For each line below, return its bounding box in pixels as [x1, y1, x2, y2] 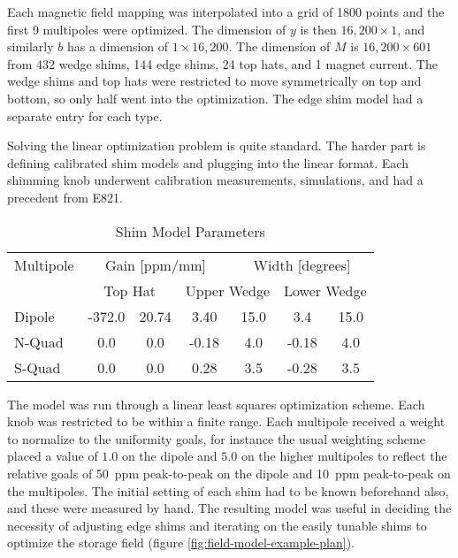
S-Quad [14, 356, 61, 378]
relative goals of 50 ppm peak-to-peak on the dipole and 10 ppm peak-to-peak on [7, 463, 451, 482]
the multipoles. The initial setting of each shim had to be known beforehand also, [7, 481, 449, 500]
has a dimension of [66, 37, 169, 56]
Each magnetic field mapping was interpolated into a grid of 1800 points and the [7, 3, 445, 20]
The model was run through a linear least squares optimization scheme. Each [7, 394, 425, 413]
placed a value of [7, 447, 98, 465]
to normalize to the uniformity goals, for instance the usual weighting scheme [7, 429, 425, 447]
